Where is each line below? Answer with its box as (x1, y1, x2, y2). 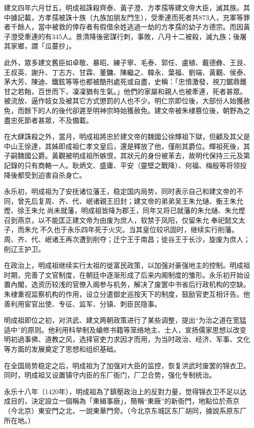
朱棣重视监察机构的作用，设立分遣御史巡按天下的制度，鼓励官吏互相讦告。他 (4, 289, 250, 299)
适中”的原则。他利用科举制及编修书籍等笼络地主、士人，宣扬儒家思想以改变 (4, 324, 247, 334)
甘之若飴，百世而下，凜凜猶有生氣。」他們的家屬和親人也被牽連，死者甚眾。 (4, 86, 247, 96)
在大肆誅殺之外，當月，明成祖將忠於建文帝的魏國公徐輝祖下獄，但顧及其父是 (4, 131, 250, 142)
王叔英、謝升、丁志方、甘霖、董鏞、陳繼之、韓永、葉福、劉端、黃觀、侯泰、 (4, 67, 250, 77)
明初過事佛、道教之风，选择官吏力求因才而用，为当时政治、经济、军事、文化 (4, 334, 250, 344)
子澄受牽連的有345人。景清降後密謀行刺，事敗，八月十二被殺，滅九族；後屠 (4, 31, 247, 41)
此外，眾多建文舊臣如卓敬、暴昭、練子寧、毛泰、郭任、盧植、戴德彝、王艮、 (4, 57, 250, 67)
